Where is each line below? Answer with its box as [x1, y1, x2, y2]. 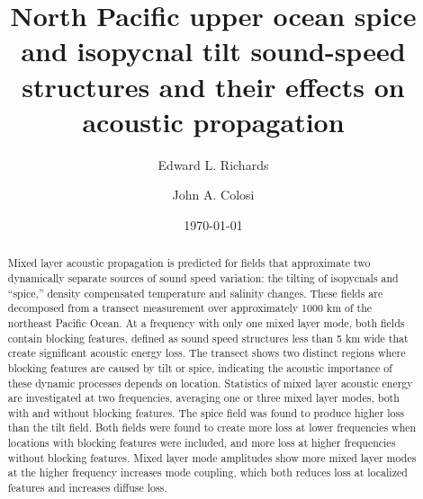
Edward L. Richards [157, 155, 269, 174]
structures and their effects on [22, 67, 405, 104]
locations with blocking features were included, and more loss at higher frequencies [7, 435, 396, 450]
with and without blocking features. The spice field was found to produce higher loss [7, 405, 404, 420]
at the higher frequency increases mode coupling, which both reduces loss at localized [7, 465, 408, 480]
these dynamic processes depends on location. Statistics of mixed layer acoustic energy [7, 375, 413, 390]
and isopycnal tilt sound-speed [21, 32, 406, 69]
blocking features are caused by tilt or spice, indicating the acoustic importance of [7, 360, 392, 375]
